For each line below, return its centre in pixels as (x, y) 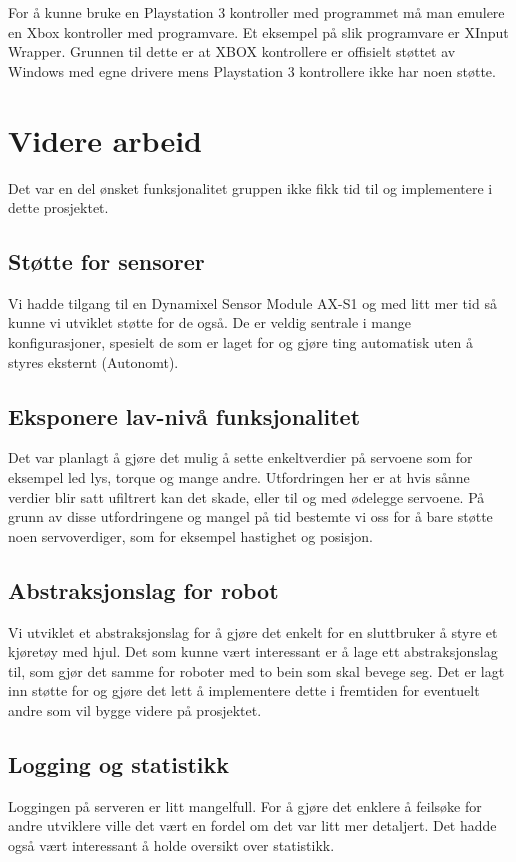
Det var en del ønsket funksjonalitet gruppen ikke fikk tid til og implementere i (250, 187)
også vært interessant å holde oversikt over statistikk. (171, 845)
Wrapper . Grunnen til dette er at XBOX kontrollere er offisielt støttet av (232, 51)
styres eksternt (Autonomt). (93, 361)
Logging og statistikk (119, 764)
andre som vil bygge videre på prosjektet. (135, 710)
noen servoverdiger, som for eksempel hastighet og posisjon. (190, 535)
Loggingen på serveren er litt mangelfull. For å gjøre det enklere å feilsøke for (245, 805)
